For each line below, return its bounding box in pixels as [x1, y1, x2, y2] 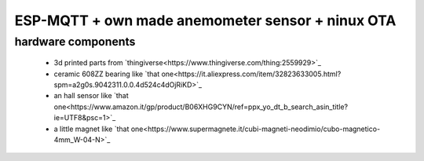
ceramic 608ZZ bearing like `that [53, 69, 160, 79]
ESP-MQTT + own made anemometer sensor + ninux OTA [14, 12, 397, 29]
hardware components [14, 35, 136, 49]
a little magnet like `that [53, 124, 130, 134]
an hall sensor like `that [53, 91, 129, 101]
